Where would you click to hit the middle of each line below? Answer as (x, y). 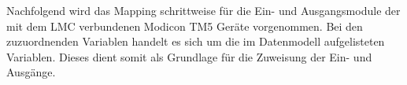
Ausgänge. (31, 72)
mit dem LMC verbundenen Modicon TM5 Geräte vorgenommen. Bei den (185, 26)
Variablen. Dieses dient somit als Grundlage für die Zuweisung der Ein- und (189, 56)
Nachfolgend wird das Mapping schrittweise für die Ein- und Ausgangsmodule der (203, 10)
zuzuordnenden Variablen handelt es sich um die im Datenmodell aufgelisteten (196, 41)
